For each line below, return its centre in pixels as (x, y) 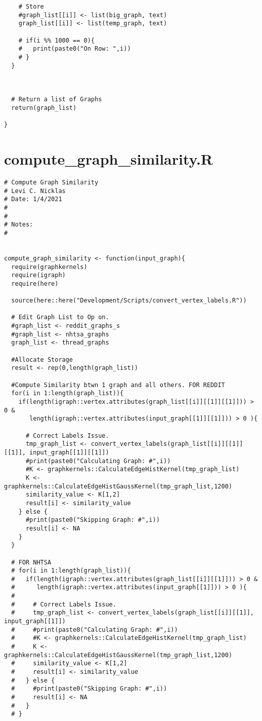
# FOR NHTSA (31, 562)
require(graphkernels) (49, 267)
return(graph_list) (44, 108)
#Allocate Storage (42, 359)
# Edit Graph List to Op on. (60, 317)
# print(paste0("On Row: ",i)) (75, 49)
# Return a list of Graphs (57, 100)
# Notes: (19, 225)
